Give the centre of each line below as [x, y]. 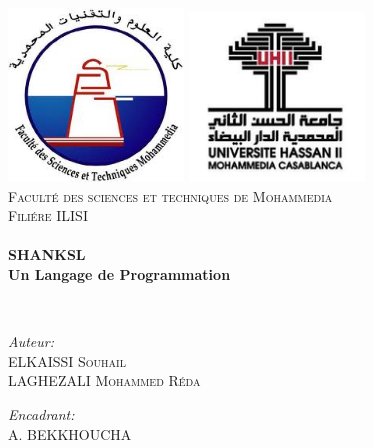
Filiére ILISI [48, 215]
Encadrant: [41, 413]
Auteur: [31, 341]
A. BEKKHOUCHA [70, 433]
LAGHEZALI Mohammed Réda [104, 380]
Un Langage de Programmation [119, 274]
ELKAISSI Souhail [67, 360]
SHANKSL [47, 254]
